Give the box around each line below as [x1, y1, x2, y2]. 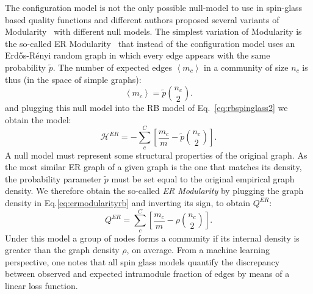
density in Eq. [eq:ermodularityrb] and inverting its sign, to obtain [5, 196, 251, 209]
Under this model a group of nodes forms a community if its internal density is [5, 231, 300, 244]
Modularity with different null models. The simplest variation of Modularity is [5, 25, 302, 38]
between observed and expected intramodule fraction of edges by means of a [5, 267, 290, 280]
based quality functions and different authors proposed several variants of [5, 13, 279, 26]
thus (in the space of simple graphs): [5, 73, 142, 85]
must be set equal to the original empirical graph [111, 172, 295, 185]
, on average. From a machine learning [126, 243, 270, 256]
